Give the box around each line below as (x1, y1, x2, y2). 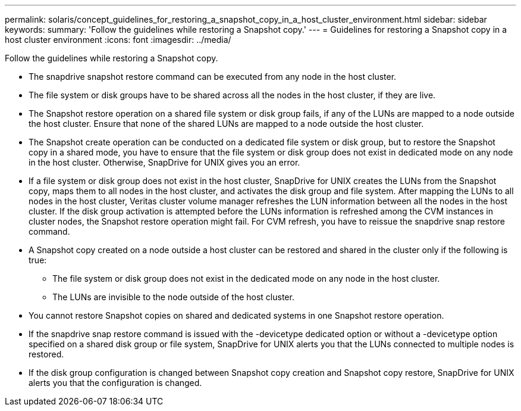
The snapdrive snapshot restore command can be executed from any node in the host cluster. (29, 71, 397, 82)
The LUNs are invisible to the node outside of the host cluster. (52, 292, 294, 302)
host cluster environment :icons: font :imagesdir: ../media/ (5, 35, 231, 45)
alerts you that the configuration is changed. (29, 378, 202, 388)
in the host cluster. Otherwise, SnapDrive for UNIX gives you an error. (29, 157, 300, 167)
